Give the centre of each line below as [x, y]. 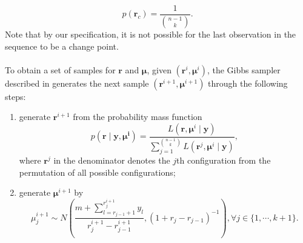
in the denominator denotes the [112, 160]
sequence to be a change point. [62, 46]
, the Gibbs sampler [244, 69]
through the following [248, 83]
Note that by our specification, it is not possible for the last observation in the [151, 34]
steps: [15, 96]
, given [159, 69]
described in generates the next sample [77, 83]
